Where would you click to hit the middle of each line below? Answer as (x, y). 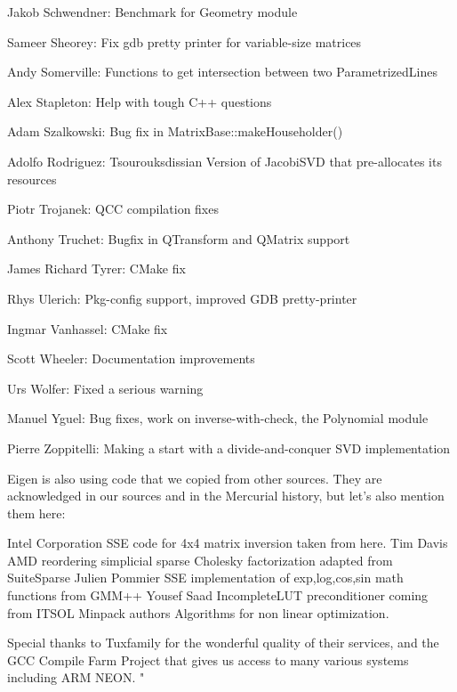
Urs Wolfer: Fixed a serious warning (105, 388)
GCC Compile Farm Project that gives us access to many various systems (208, 659)
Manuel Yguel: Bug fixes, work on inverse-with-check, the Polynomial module (218, 418)
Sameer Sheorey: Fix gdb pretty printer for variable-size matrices (184, 41)
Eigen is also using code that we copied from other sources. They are (195, 478)
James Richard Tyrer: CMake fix (96, 269)
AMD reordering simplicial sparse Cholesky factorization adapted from (200, 560)
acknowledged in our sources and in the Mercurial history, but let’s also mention (226, 496)
